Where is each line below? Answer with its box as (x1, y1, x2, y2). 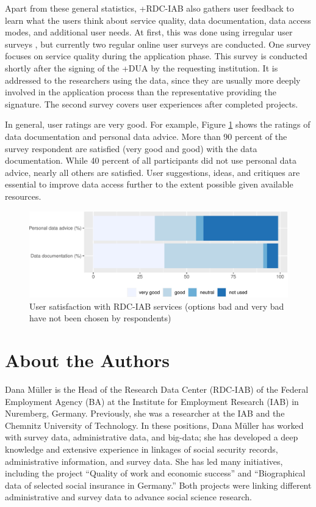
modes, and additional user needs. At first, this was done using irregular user (5, 26, 293, 38)
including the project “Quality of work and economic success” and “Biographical (5, 467, 306, 480)
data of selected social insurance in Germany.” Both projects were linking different (5, 478, 312, 491)
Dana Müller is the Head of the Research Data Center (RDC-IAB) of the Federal (5, 383, 309, 396)
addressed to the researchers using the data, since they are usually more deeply (5, 73, 301, 86)
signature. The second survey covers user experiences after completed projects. (5, 97, 298, 110)
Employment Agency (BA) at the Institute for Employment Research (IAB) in (5, 395, 299, 407)
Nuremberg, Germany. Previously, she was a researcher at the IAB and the (5, 407, 285, 420)
